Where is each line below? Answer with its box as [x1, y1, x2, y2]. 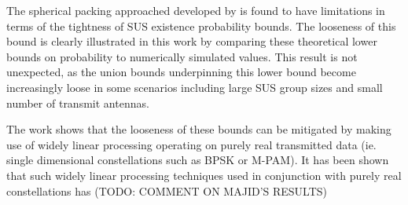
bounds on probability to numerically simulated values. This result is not [6, 48, 358, 64]
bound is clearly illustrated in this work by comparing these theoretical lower [6, 33, 377, 49]
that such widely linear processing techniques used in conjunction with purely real [6, 167, 402, 183]
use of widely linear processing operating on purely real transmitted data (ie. [6, 136, 377, 152]
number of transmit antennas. [6, 94, 149, 111]
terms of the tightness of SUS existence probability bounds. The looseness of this [6, 17, 396, 34]
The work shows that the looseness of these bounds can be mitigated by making [6, 121, 391, 137]
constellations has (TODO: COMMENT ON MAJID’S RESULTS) [6, 182, 328, 199]
